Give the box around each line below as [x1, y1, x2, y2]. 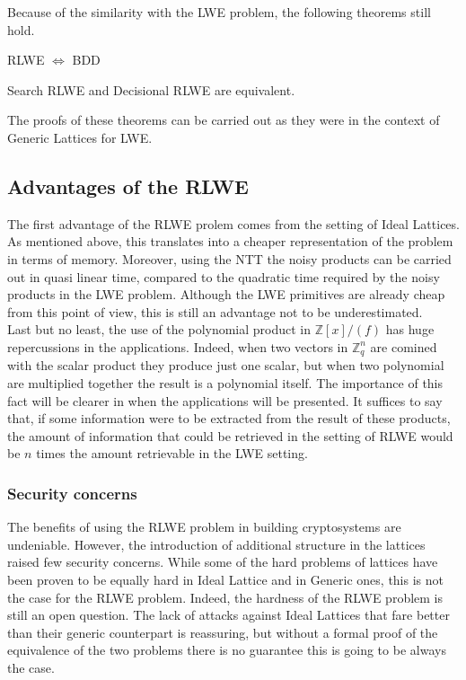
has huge [385, 320, 435, 339]
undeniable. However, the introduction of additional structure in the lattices [7, 534, 426, 553]
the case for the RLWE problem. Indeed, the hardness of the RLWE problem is [7, 587, 444, 606]
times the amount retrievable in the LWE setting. [36, 444, 308, 463]
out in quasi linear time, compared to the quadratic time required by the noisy [7, 267, 440, 286]
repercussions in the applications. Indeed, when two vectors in [7, 337, 348, 356]
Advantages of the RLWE [7, 172, 249, 199]
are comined [370, 337, 437, 356]
